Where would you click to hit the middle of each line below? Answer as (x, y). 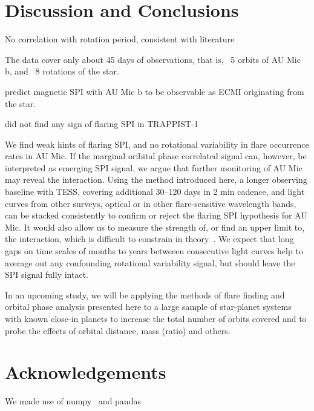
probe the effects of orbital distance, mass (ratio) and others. (118, 330)
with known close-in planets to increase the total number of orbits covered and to (156, 318)
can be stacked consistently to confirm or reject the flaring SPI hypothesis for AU (156, 215)
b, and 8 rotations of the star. (62, 71)
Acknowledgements (86, 372)
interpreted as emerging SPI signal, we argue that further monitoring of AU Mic (154, 167)
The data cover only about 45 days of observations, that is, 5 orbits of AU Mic (153, 59)
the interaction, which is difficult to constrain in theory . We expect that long (149, 239)
